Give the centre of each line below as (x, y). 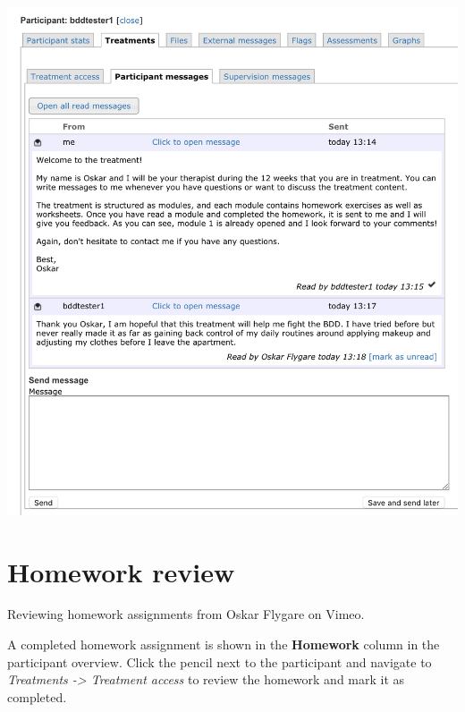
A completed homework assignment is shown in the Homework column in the (224, 644)
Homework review (121, 571)
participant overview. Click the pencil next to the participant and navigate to (220, 661)
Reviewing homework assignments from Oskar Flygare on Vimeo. (186, 614)
